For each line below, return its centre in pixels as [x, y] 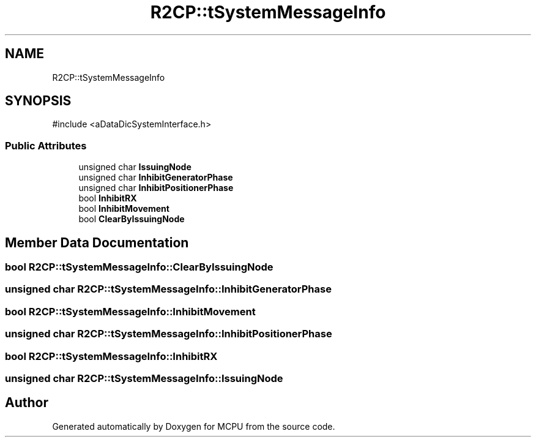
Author [27, 403]
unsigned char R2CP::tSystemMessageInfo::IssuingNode [144, 378]
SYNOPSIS [38, 101]
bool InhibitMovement [124, 209]
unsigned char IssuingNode [135, 167]
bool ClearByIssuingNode [132, 219]
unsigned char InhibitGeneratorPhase [156, 178]
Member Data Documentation [97, 242]
